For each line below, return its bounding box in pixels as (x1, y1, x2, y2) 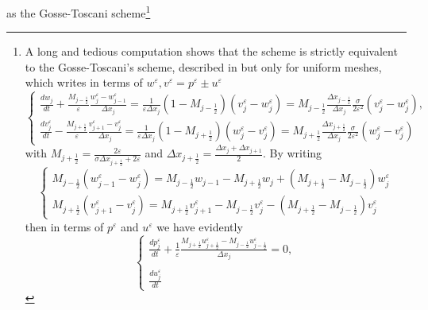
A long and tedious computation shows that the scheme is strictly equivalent (25, 43, 398, 60)
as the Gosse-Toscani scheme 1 (6, 2, 151, 21)
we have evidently (156, 218, 243, 234)
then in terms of (25, 218, 104, 234)
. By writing (262, 145, 322, 161)
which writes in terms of (25, 74, 143, 91)
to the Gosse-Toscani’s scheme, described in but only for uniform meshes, (25, 58, 382, 75)
